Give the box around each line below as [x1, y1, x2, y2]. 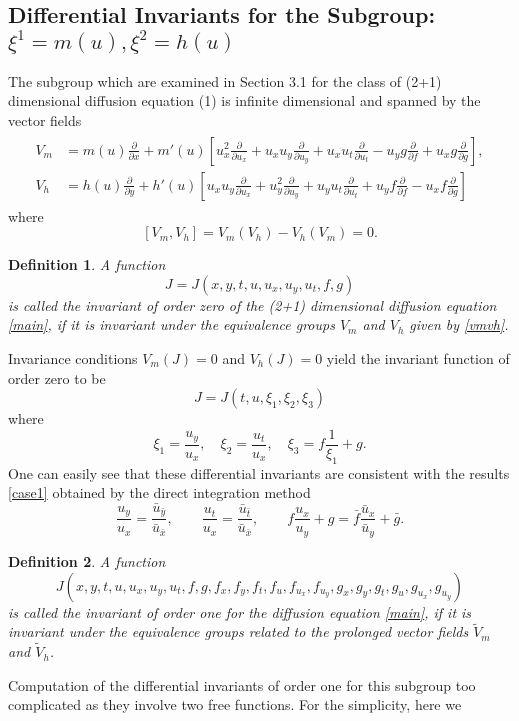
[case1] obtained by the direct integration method [8, 482, 311, 503]
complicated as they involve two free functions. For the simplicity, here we [8, 694, 462, 715]
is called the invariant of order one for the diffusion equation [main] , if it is [8, 601, 472, 622]
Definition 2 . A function [8, 550, 166, 571]
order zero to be [8, 367, 106, 388]
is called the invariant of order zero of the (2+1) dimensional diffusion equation [8, 294, 497, 315]
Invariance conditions [8, 347, 138, 368]
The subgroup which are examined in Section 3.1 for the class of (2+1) [8, 70, 442, 91]
